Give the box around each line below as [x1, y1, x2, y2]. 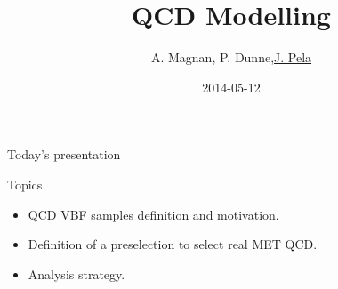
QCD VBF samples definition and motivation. [28, 205, 279, 223]
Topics [7, 174, 43, 193]
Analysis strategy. [28, 264, 125, 283]
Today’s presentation [7, 145, 121, 164]
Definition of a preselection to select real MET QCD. [28, 235, 318, 253]
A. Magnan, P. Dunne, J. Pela [150, 48, 312, 67]
